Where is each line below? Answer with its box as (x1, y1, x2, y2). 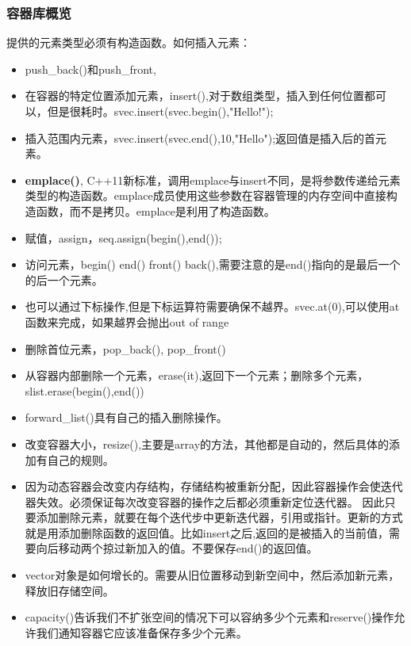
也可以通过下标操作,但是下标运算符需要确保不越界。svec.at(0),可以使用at (25, 298, 400, 315)
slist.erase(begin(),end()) (25, 382, 144, 399)
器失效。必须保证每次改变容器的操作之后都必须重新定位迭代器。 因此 (25, 493, 385, 510)
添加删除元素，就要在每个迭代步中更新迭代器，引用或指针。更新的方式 (36, 509, 403, 526)
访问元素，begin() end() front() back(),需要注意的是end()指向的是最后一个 (25, 256, 401, 273)
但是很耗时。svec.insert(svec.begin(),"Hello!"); (47, 103, 274, 119)
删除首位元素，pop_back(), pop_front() (25, 340, 226, 357)
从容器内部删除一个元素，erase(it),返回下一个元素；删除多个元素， (25, 367, 369, 384)
